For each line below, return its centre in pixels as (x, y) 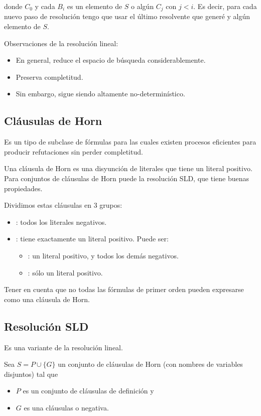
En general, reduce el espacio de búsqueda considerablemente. (111, 60)
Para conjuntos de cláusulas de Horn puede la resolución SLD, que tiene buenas (126, 178)
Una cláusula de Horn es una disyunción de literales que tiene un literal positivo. (128, 168)
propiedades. (23, 188)
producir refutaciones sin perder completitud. (74, 151)
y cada (45, 6)
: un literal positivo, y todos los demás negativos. (103, 255)
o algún (143, 6)
